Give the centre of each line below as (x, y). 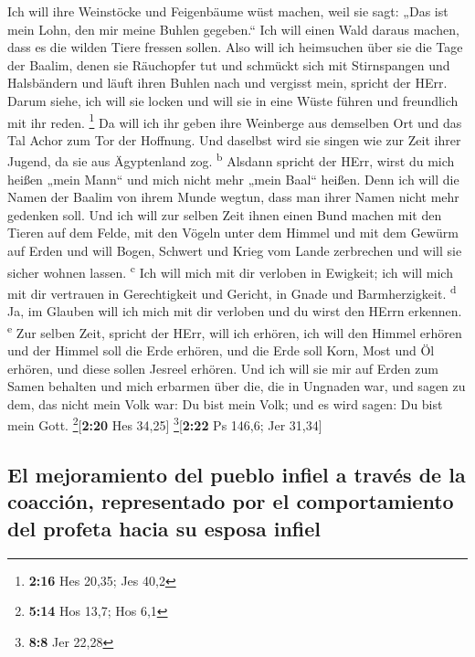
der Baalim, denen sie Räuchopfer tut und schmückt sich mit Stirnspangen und (229, 64)
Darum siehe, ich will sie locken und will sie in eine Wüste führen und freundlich (233, 100)
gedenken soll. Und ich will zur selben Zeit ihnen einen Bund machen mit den (225, 214)
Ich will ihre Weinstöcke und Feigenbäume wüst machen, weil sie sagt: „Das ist (228, 11)
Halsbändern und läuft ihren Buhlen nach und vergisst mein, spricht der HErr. (227, 83)
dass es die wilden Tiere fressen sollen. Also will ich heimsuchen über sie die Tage (235, 47)
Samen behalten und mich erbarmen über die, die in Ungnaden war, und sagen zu (237, 386)
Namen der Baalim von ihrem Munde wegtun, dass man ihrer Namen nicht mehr (233, 197)
